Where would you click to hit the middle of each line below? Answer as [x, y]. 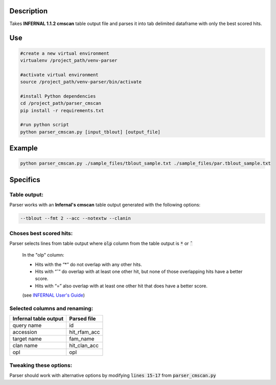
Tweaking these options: [41, 365]
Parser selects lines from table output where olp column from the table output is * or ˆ [101, 243]
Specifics [25, 180]
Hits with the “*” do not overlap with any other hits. [89, 264]
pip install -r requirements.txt [62, 110]
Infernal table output [38, 319]
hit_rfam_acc [85, 332]
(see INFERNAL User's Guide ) [54, 295]
